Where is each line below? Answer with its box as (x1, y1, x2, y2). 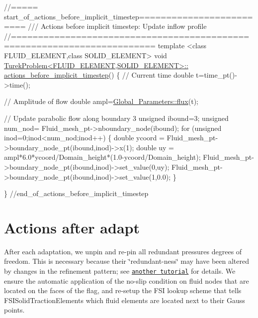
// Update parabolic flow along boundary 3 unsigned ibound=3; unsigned (4, 112, 229, 123)
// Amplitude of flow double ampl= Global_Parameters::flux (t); (4, 96, 198, 106)
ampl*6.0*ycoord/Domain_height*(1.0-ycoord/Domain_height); (4, 152, 201, 162)
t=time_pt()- (196, 70, 237, 80)
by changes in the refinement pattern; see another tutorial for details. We (4, 266, 236, 276)
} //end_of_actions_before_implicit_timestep (4, 188, 149, 199)
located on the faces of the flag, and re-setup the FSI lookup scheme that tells (4, 285, 242, 296)
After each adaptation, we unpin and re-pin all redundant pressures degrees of (4, 246, 242, 256)
